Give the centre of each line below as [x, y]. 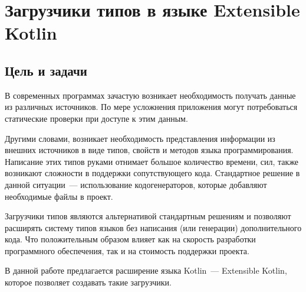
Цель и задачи [46, 70]
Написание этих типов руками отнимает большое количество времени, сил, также [152, 161]
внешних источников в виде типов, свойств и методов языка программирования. [149, 150]
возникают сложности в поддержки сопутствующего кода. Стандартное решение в [152, 173]
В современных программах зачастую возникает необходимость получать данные [150, 95]
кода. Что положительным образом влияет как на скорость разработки [130, 239]
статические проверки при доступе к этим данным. [96, 118]
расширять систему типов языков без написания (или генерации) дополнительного [153, 227]
